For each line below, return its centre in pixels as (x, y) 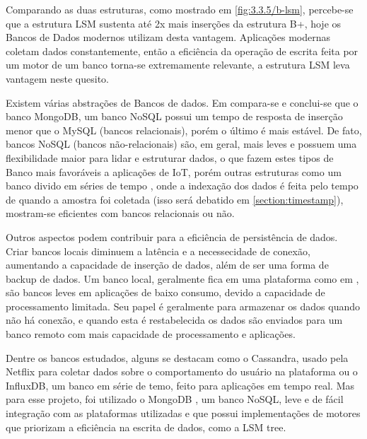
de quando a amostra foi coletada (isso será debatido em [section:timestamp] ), (175, 199)
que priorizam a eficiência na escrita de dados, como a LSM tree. (146, 427)
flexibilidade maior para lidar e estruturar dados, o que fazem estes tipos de (170, 157)
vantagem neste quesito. (57, 78)
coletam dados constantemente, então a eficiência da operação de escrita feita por (182, 51)
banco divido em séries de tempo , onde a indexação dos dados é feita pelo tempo (182, 186)
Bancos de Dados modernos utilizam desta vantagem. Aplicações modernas (168, 37)
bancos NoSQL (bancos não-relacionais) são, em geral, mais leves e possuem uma (181, 144)
